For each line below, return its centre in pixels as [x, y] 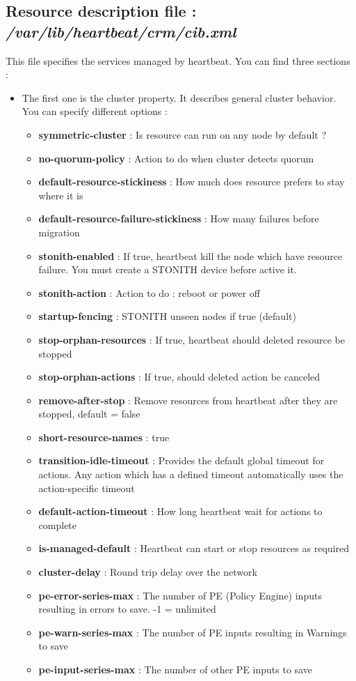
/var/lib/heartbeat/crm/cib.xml [121, 31]
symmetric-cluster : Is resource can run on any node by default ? [182, 134]
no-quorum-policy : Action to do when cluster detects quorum [176, 158]
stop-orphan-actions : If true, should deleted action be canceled [179, 377]
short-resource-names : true [104, 437]
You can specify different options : [95, 111]
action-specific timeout [87, 488]
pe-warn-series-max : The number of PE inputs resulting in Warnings [193, 632]
